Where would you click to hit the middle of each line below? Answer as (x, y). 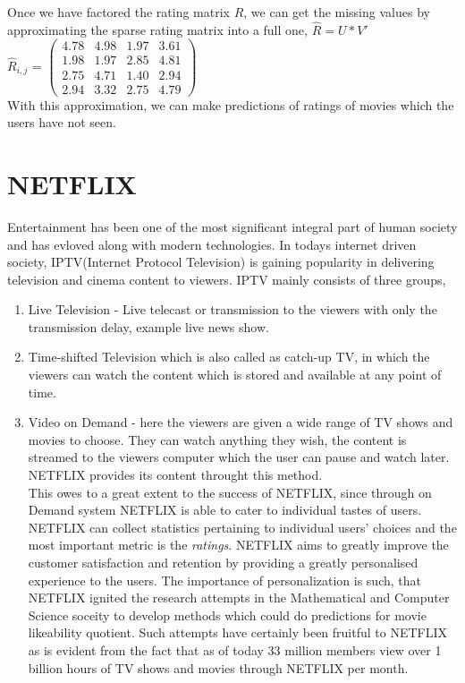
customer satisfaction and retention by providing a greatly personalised (223, 562)
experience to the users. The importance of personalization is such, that (224, 580)
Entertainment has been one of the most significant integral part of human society (232, 226)
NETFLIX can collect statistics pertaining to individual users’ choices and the (242, 527)
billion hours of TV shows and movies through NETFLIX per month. (218, 667)
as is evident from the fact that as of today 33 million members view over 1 (235, 649)
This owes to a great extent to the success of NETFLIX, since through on (230, 492)
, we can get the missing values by (337, 12)
